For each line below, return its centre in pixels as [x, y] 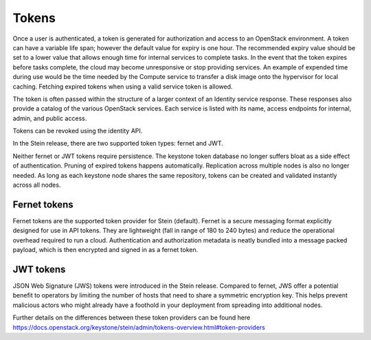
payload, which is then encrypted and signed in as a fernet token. [105, 250]
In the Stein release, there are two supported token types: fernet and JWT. [118, 144]
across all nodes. [37, 185]
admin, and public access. [50, 118]
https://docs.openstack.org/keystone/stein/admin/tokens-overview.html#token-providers [139, 327]
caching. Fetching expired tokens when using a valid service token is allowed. [123, 87]
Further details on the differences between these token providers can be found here [132, 318]
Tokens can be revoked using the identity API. [78, 131]
